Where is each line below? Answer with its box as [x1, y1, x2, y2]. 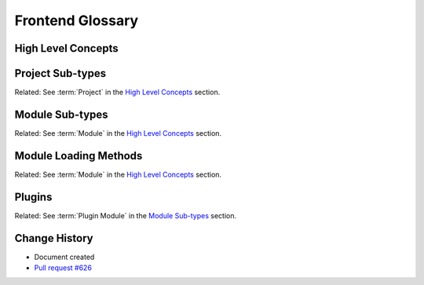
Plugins [14, 190, 53, 203]
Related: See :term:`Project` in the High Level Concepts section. [14, 87, 221, 97]
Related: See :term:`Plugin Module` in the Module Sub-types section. [14, 210, 237, 220]
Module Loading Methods [14, 149, 143, 163]
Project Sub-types [14, 67, 106, 80]
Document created [34, 252, 95, 261]
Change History [14, 232, 93, 245]
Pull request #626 [34, 263, 92, 272]
